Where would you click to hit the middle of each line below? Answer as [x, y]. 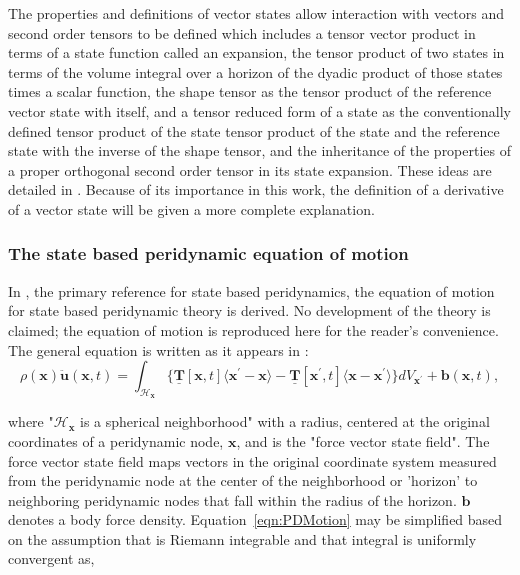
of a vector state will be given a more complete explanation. [191, 208]
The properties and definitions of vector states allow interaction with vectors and [256, 13]
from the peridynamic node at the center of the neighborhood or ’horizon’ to [243, 480]
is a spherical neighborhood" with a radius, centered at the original [285, 421]
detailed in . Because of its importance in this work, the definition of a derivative [256, 189]
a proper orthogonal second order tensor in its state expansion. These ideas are [250, 169]
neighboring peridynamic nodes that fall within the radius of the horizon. [232, 499]
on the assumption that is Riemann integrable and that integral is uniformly [242, 538]
